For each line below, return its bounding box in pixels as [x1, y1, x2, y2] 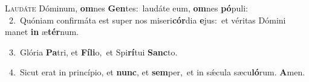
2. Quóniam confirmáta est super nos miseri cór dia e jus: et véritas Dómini [8, 13, 286, 26]
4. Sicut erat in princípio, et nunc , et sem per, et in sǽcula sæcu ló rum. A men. [8, 66, 305, 78]
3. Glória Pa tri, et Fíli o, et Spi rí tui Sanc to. [8, 45, 178, 58]
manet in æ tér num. [5, 25, 79, 38]
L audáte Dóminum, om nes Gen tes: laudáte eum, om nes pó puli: [5, 2, 248, 14]
